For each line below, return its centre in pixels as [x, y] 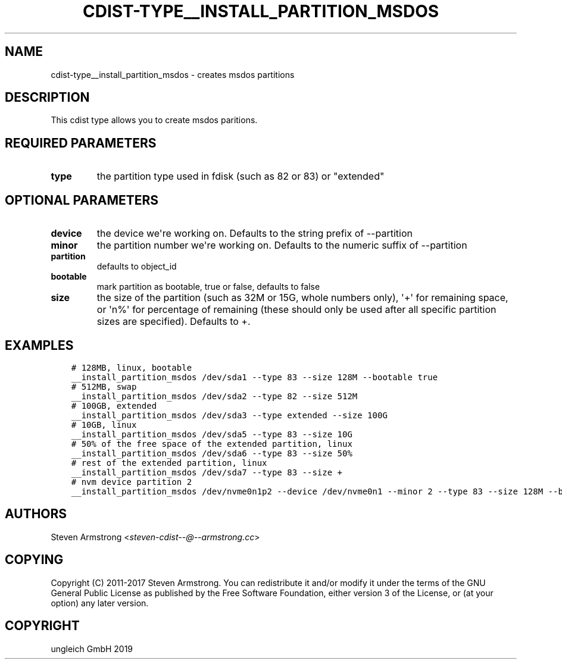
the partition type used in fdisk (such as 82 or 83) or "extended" [241, 176]
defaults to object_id [137, 267]
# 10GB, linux [104, 425]
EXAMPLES [39, 345]
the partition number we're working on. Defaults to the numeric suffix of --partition [282, 245]
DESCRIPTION [47, 98]
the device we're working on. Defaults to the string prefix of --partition [255, 234]
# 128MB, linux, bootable [132, 367]
